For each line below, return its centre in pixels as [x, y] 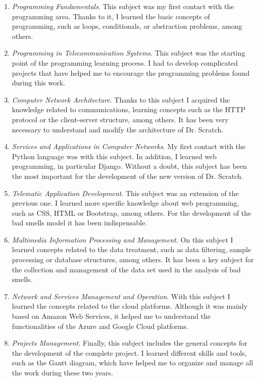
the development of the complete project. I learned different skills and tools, [129, 352]
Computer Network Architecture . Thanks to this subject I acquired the [121, 99]
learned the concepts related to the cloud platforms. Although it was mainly [130, 306]
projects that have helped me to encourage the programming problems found [131, 73]
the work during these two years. [62, 372]
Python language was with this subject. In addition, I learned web [114, 156]
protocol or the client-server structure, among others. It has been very [120, 119]
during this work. [38, 83]
